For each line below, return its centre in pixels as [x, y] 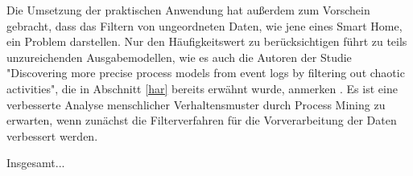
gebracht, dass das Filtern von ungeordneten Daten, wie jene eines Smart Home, [204, 25]
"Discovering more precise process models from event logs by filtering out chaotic [206, 73]
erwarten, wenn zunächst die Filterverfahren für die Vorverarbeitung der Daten [202, 120]
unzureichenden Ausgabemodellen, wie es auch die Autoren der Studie [179, 57]
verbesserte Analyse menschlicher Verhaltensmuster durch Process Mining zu [196, 104]
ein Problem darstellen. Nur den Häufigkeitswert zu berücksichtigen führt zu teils [207, 41]
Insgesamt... [36, 163]
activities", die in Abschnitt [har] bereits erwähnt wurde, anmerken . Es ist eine [202, 88]
